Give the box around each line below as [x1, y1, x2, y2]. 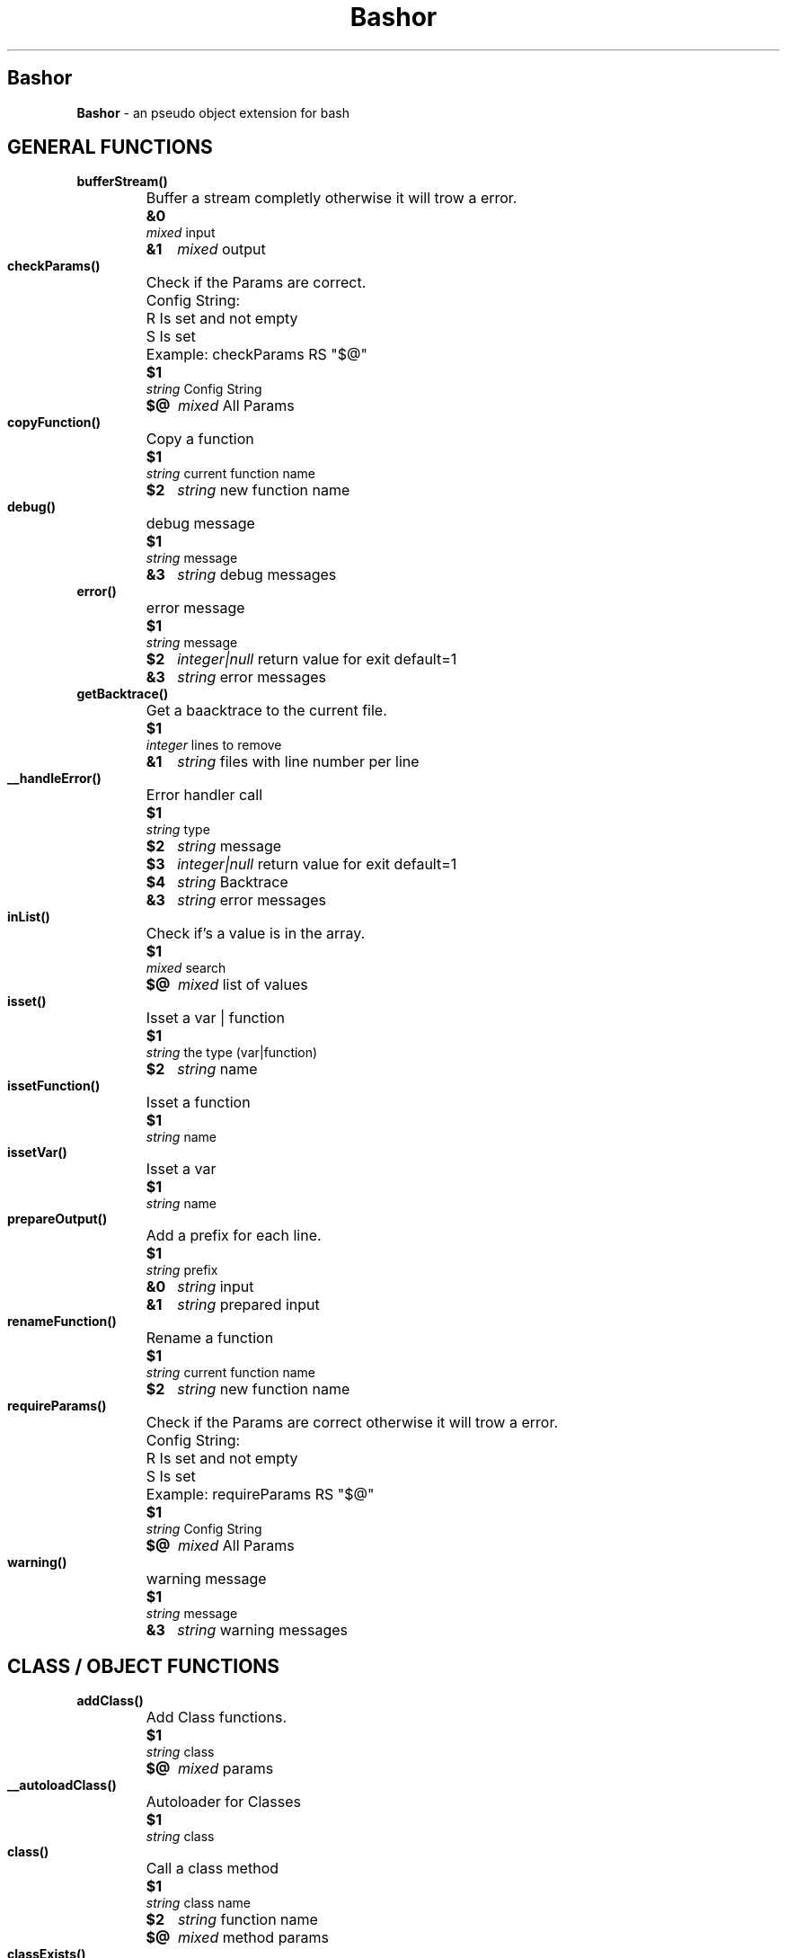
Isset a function [146, 1093, 251, 1112]
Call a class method [146, 1859, 279, 1878]
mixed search [146, 960, 226, 976]
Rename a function [146, 1329, 274, 1348]
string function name [177, 1910, 318, 1929]
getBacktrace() [76, 686, 169, 702]
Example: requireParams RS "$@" [146, 1485, 375, 1504]
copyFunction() [7, 414, 102, 431]
